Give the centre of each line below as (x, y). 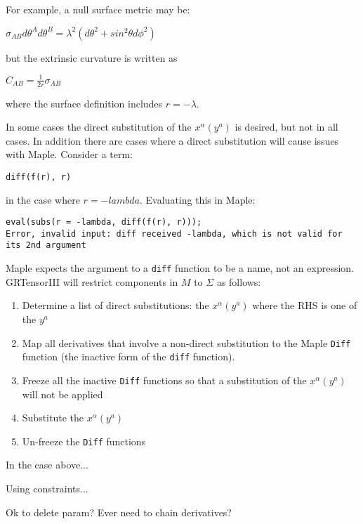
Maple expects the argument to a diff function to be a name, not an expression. (180, 268)
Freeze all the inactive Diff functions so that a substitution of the (164, 380)
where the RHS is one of (305, 305)
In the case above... (47, 465)
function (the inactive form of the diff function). (128, 356)
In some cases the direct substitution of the (99, 127)
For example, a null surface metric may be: (98, 9)
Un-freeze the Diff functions (84, 441)
